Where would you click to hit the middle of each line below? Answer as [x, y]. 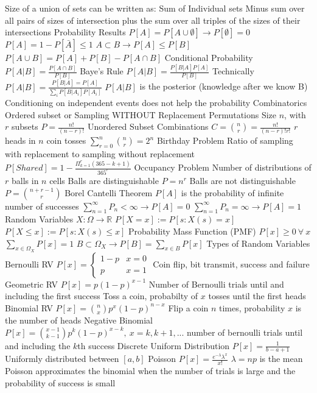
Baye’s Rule [102, 71]
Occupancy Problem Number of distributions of [223, 167]
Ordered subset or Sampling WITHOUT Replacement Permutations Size [141, 114]
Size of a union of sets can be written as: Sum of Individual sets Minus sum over [155, 8]
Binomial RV [29, 307]
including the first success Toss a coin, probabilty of [102, 296]
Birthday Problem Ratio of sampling [225, 140]
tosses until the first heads [257, 296]
